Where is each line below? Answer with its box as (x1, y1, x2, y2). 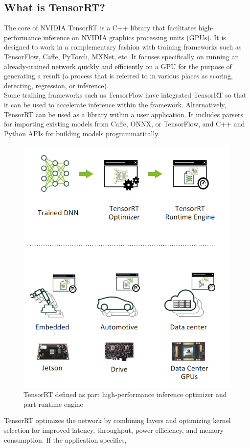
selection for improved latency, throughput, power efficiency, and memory (4, 425, 224, 435)
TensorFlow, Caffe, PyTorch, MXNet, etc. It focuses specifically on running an (4, 51, 239, 61)
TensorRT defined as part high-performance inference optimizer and (23, 389, 227, 399)
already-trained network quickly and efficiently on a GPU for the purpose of (4, 61, 232, 71)
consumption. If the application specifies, (4, 434, 127, 445)
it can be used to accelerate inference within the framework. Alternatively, (4, 99, 227, 109)
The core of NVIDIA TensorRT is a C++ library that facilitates (4, 23, 197, 33)
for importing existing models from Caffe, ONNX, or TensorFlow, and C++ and (4, 119, 245, 129)
